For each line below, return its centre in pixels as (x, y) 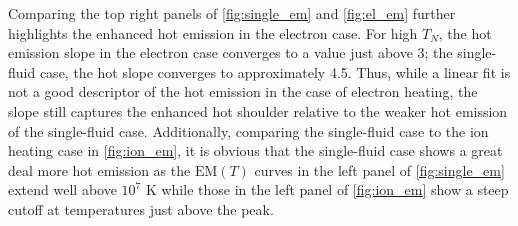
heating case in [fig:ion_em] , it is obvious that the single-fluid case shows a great (255, 150)
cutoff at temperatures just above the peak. (141, 208)
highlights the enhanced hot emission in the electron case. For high (213, 32)
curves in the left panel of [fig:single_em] (379, 169)
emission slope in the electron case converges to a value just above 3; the (230, 52)
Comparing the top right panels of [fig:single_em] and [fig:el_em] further (232, 13)
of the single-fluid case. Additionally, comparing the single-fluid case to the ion (248, 130)
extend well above (62, 189)
